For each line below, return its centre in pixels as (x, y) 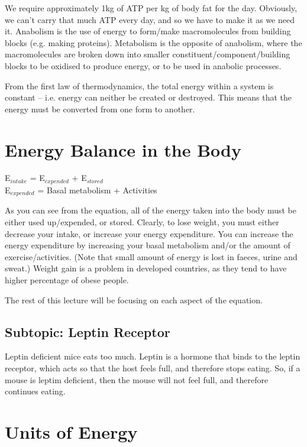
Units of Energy (71, 431)
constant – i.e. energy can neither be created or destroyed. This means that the (148, 97)
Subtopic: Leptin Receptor (88, 331)
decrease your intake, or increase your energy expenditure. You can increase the (149, 233)
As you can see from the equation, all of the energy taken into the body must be (151, 210)
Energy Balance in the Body (123, 149)
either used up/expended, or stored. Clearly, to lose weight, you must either (142, 221)
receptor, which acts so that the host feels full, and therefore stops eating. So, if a (153, 367)
